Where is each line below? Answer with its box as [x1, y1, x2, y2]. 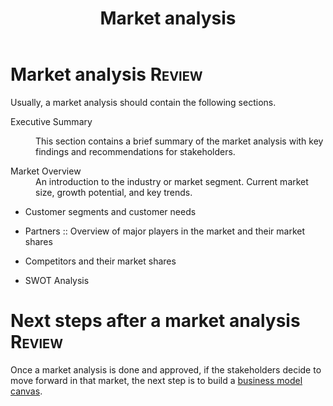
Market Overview [10, 165, 82, 177]
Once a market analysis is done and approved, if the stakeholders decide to [10, 363, 322, 376]
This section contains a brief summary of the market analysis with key [35, 135, 324, 147]
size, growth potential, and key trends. [35, 186, 193, 198]
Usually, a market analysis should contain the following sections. [10, 96, 277, 108]
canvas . [10, 385, 43, 397]
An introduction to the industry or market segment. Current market [35, 175, 309, 187]
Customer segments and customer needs [24, 205, 197, 217]
